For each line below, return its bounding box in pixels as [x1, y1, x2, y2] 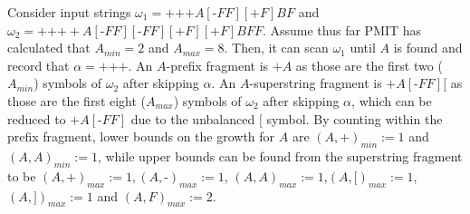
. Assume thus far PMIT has [262, 20, 422, 39]
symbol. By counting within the [266, 109, 443, 128]
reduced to [7, 109, 66, 128]
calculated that [7, 38, 91, 57]
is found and [393, 38, 463, 57]
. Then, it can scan [224, 38, 329, 57]
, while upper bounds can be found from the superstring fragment [97, 146, 463, 165]
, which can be [351, 91, 432, 110]
